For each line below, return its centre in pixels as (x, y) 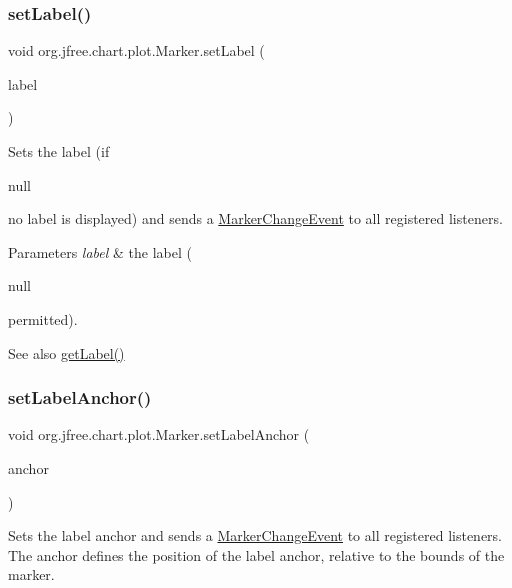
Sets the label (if (59, 151)
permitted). (43, 318)
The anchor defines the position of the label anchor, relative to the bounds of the (256, 554)
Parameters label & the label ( (100, 251)
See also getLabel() (66, 352)
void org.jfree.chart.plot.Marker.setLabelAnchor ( (159, 434)
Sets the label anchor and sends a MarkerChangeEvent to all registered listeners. (255, 535)
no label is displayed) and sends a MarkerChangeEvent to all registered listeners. (255, 218)
